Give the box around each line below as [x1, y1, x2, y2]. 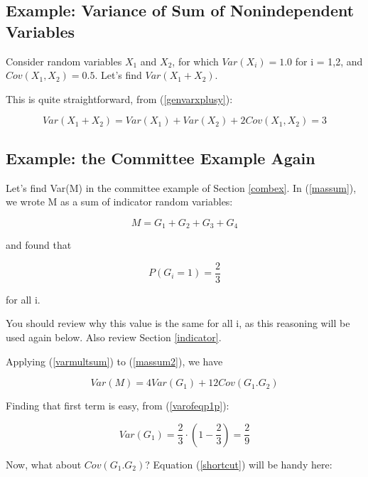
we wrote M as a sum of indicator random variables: [6, 194, 233, 209]
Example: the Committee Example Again [6, 146, 315, 168]
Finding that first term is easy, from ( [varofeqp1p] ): [6, 398, 229, 413]
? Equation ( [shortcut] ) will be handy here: [145, 456, 332, 471]
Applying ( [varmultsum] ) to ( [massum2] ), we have [6, 353, 223, 368]
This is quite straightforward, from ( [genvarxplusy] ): [6, 91, 233, 106]
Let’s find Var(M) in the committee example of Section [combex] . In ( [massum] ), [6, 180, 357, 195]
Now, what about [6, 456, 82, 471]
